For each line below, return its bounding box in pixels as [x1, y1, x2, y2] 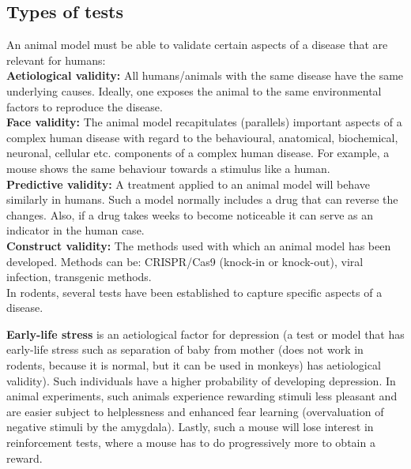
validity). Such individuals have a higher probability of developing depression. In [6, 372, 396, 388]
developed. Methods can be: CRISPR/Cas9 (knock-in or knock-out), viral [6, 253, 364, 269]
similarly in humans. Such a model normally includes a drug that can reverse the [6, 191, 398, 208]
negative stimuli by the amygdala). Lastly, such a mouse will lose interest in [6, 418, 374, 435]
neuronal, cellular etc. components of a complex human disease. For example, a [6, 144, 390, 161]
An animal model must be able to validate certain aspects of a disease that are [6, 36, 388, 53]
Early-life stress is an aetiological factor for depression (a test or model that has [6, 325, 405, 342]
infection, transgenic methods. [6, 268, 152, 285]
